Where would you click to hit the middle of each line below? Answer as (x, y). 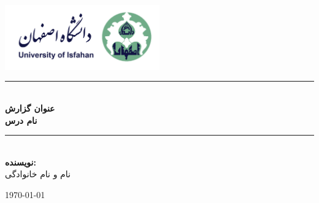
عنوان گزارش (30, 108)
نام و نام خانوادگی (38, 174)
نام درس (21, 120)
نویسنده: (21, 162)
